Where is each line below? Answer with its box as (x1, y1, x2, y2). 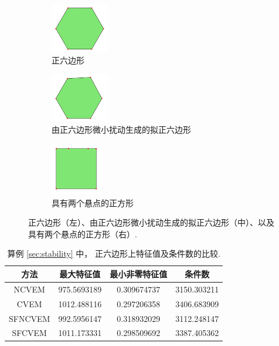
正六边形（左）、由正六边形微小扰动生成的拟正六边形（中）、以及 (28, 216, 274, 229)
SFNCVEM (9, 312, 50, 324)
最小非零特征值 (110, 267, 168, 280)
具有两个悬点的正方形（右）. (28, 227, 137, 240)
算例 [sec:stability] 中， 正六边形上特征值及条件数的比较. (7, 247, 220, 260)
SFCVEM (12, 327, 47, 339)
